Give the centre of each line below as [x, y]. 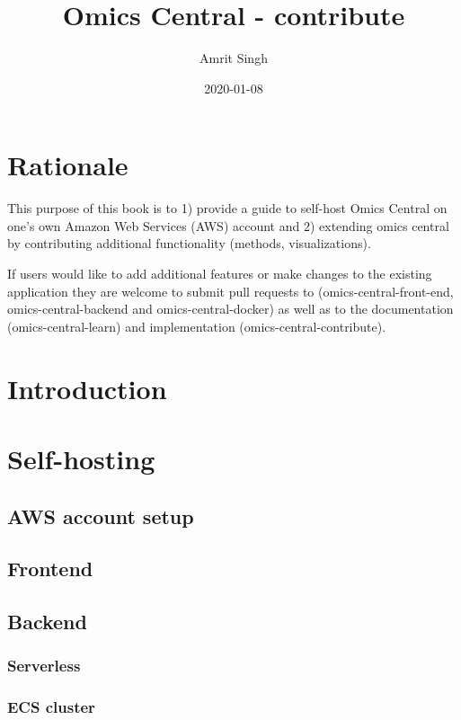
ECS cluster [51, 707]
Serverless [44, 666]
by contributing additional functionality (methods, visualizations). [189, 243]
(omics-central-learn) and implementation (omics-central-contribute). [197, 326]
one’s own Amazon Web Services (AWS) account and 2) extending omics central [228, 225]
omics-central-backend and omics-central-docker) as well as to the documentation [230, 309]
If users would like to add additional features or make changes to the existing [220, 274]
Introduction [87, 388]
